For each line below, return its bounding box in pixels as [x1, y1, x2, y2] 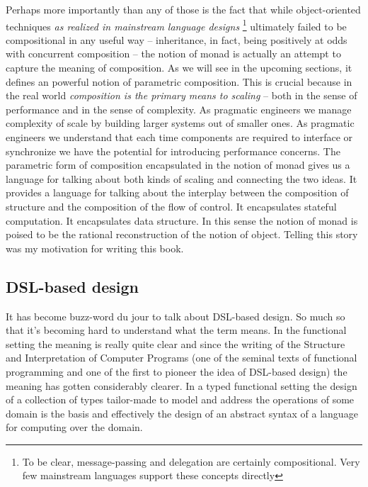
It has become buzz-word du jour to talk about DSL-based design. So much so [6, 308, 345, 323]
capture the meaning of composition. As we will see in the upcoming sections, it [6, 60, 352, 75]
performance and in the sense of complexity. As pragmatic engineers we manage [6, 101, 352, 116]
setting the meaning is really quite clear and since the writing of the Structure [6, 336, 345, 351]
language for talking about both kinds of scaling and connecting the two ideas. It [6, 171, 357, 186]
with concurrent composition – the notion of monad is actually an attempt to [6, 46, 341, 61]
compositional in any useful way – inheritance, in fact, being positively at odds [6, 32, 347, 47]
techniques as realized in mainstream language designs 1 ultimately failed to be [6, 16, 347, 33]
